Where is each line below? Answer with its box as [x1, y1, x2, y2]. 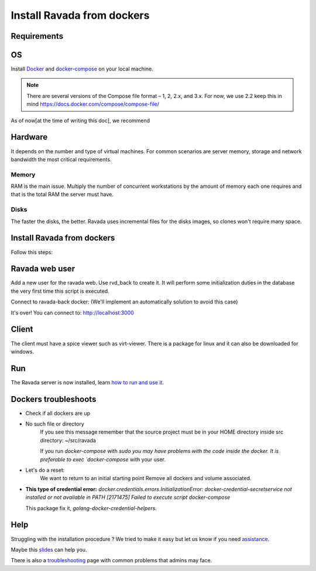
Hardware [11, 132, 48, 142]
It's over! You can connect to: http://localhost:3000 [11, 309, 134, 316]
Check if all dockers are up [25, 410, 91, 417]
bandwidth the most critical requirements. [11, 156, 112, 163]
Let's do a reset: [25, 467, 65, 474]
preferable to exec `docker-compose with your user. [40, 455, 166, 463]
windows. [11, 348, 35, 355]
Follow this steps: [11, 248, 53, 255]
